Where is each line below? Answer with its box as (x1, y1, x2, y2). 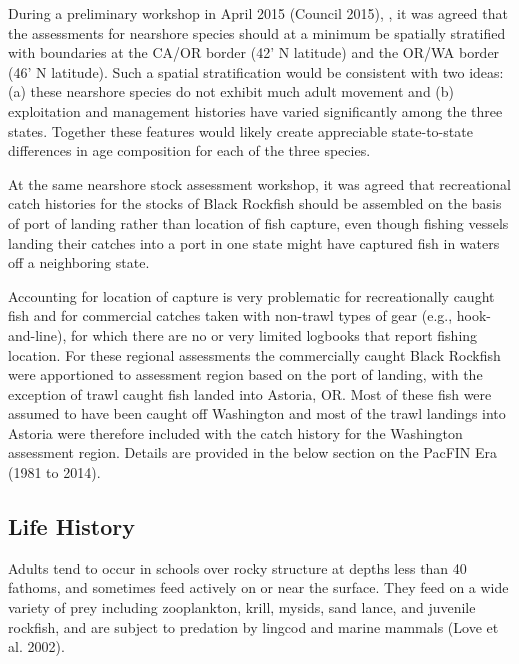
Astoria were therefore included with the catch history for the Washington (8, 422, 463, 443)
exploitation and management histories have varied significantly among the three (8, 100, 503, 121)
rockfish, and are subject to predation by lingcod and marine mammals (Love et (8, 616, 499, 637)
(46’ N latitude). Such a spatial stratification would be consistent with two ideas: (8, 61, 504, 82)
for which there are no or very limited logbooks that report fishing (71, 324, 478, 345)
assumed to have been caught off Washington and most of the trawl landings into (8, 403, 506, 424)
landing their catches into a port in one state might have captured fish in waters (8, 232, 500, 253)
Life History (8, 511, 136, 542)
